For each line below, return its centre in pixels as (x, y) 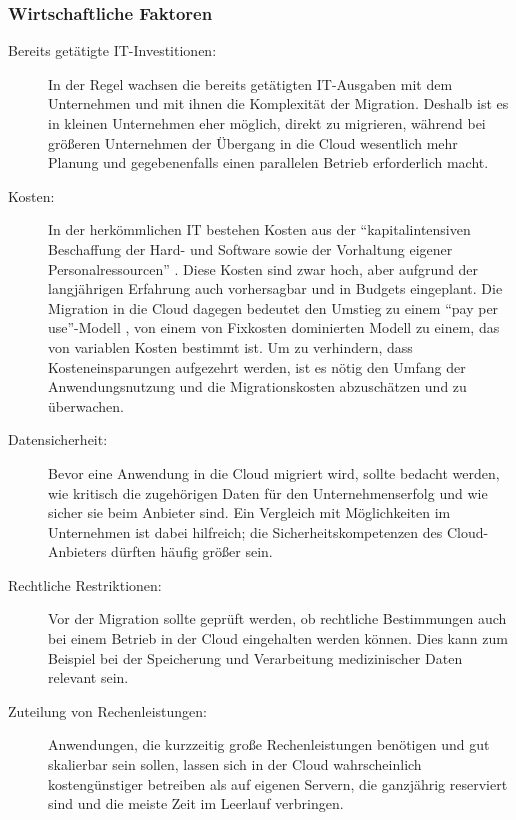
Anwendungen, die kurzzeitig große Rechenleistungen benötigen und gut (269, 744)
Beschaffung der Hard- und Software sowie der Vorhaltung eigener (250, 248)
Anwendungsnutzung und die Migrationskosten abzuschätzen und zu (257, 386)
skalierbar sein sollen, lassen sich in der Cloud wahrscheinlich (235, 764)
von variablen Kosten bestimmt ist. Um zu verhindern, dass (230, 346)
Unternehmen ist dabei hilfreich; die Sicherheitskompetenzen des (245, 531)
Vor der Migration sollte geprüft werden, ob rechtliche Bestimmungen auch (277, 618)
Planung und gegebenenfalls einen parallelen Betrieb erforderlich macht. (268, 162)
